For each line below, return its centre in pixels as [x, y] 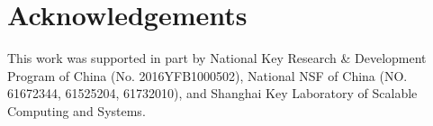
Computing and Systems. [77, 110]
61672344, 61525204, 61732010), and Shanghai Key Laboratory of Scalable [212, 93]
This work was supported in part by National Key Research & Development [217, 58]
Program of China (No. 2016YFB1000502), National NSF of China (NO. [207, 75]
